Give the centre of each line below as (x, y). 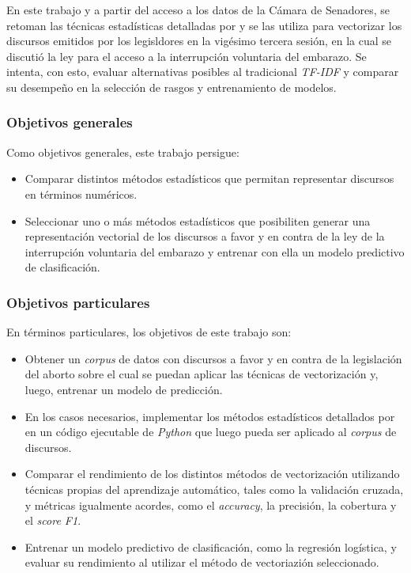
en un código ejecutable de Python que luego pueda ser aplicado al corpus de (211, 432)
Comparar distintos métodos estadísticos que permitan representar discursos (209, 178)
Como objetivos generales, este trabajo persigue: (123, 152)
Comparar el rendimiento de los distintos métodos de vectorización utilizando (212, 474)
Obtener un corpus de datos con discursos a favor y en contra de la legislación (213, 358)
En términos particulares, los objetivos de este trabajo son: (149, 332)
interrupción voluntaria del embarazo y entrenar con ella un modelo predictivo (215, 251)
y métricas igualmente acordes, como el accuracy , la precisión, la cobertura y (211, 505)
